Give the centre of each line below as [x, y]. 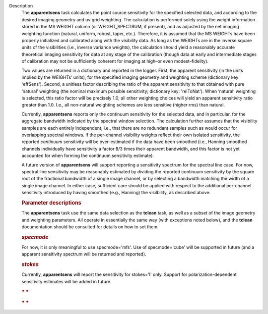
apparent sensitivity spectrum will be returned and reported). [84, 254]
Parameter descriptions [51, 203]
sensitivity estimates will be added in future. [67, 281]
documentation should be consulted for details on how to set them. [90, 227]
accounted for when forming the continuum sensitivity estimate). [88, 156]
